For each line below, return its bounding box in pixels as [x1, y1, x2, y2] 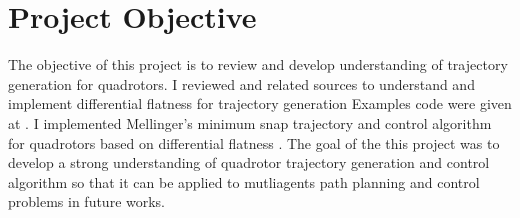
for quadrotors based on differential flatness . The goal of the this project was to [8, 132, 500, 153]
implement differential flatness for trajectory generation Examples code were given [8, 93, 512, 114]
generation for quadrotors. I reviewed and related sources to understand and [8, 73, 475, 94]
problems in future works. [8, 191, 166, 212]
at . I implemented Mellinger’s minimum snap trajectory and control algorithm [8, 112, 492, 133]
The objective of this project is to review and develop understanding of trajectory [8, 54, 508, 75]
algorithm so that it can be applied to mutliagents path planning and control [8, 171, 480, 192]
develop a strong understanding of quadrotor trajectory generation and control [8, 152, 490, 173]
